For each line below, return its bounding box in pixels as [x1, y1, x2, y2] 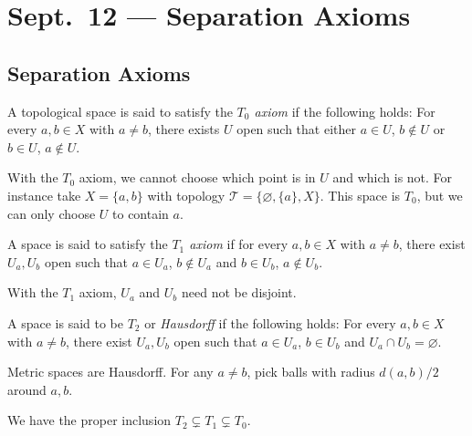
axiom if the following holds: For [254, 101, 435, 120]
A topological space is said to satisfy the [7, 101, 233, 120]
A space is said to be [7, 313, 123, 332]
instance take [7, 185, 81, 204]
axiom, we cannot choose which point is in [79, 168, 316, 187]
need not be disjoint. [181, 283, 297, 302]
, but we [416, 185, 463, 204]
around [7, 379, 47, 399]
